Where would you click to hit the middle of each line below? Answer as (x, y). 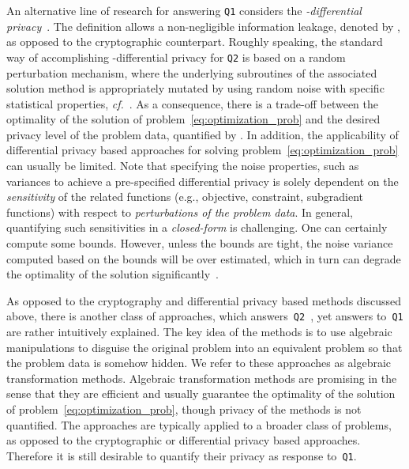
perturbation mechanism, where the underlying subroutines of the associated (192, 72)
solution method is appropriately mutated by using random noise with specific (195, 88)
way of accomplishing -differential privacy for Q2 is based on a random (176, 57)
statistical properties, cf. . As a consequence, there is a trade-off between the (192, 103)
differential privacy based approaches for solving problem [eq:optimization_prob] (203, 150)
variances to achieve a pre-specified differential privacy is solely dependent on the (203, 181)
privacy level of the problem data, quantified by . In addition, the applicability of (203, 134)
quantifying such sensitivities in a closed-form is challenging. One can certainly (197, 227)
